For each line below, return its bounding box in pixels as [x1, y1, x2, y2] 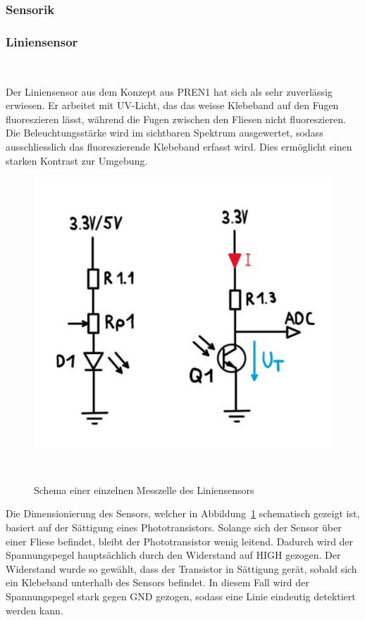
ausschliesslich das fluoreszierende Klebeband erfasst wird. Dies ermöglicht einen [6, 139, 352, 154]
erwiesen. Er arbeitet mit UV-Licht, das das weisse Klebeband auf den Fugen [6, 98, 339, 113]
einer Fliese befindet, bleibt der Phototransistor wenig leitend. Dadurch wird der [6, 533, 354, 548]
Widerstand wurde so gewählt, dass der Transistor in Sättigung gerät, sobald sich [6, 561, 357, 576]
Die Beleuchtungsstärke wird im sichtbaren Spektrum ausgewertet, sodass [6, 125, 323, 140]
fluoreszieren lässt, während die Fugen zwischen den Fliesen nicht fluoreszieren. [6, 111, 346, 126]
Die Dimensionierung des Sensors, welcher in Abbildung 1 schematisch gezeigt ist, [6, 506, 360, 521]
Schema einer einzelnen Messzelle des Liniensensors [34, 482, 254, 497]
